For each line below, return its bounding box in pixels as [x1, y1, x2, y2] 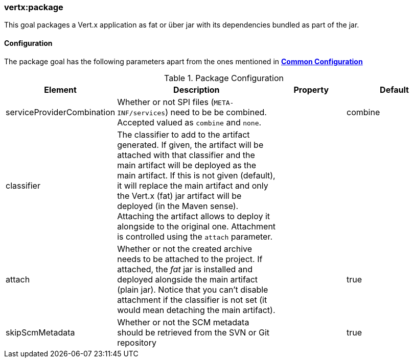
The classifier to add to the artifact [117, 129, 250, 140]
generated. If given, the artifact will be [117, 139, 264, 150]
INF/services [117, 109, 166, 117]
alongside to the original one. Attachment [117, 221, 276, 231]
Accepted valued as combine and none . [117, 117, 262, 127]
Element [44, 84, 77, 95]
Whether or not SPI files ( [117, 96, 214, 107]
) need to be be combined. [165, 107, 267, 117]
